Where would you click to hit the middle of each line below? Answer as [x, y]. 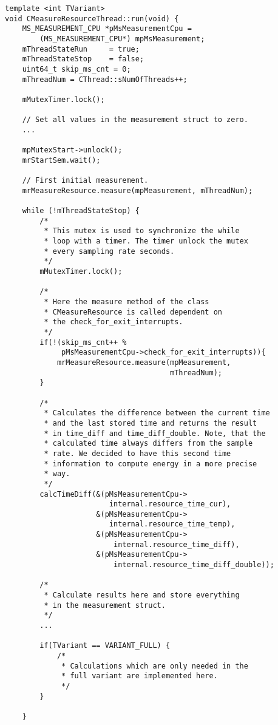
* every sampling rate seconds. [109, 251]
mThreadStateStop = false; [83, 59]
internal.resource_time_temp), [172, 524]
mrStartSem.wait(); [61, 160]
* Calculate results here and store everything [142, 595]
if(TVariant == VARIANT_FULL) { [105, 646]
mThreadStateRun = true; [81, 49]
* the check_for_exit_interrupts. [114, 322]
